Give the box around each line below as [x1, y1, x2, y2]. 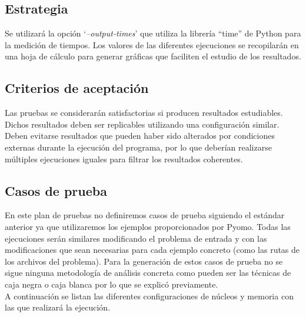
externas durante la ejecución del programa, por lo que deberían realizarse [5, 141, 272, 153]
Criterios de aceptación [5, 79, 149, 97]
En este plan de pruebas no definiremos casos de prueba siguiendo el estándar [5, 209, 285, 221]
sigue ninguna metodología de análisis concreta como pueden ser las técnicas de [5, 266, 291, 279]
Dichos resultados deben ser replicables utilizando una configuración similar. [5, 118, 280, 130]
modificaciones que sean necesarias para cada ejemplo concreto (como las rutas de [5, 243, 300, 256]
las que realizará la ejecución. [5, 301, 111, 313]
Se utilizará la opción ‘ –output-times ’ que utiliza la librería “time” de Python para [5, 27, 301, 39]
